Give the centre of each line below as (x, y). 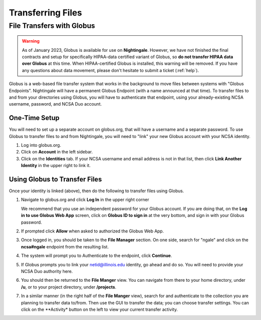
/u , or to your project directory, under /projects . (69, 287)
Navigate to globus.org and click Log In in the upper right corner (85, 200)
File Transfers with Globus (52, 26)
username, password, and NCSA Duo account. (55, 104)
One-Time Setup (34, 118)
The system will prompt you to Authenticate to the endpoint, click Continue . (97, 256)
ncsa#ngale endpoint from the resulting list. (65, 246)
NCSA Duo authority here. (47, 271)
